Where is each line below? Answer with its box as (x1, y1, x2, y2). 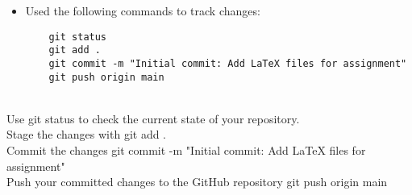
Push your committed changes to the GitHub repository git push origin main (6, 173, 388, 190)
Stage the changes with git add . (6, 126, 167, 143)
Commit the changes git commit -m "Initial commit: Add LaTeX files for (6, 142, 366, 158)
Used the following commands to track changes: (25, 2, 260, 19)
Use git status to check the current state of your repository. (6, 110, 300, 127)
